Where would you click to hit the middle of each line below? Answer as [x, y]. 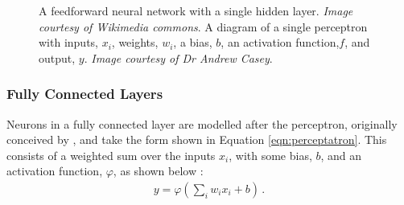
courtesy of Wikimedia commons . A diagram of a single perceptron [203, 26]
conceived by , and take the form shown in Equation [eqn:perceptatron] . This [197, 139]
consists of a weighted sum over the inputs [111, 155]
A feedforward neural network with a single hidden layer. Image [196, 10]
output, [57, 57]
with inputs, [68, 42]
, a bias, [193, 42]
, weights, [135, 42]
